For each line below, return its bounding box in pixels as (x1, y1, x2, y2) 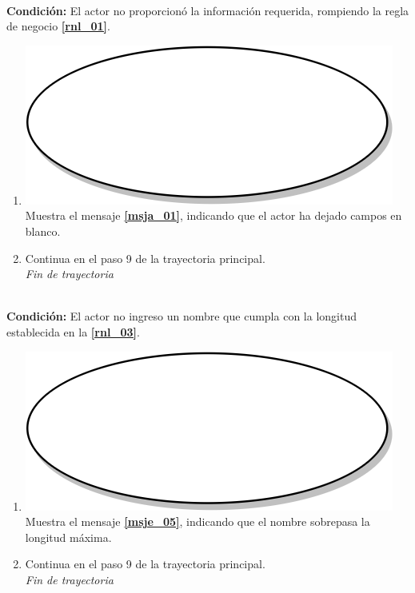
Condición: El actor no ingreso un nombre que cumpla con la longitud (6, 308, 357, 324)
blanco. (25, 222, 61, 239)
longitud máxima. (25, 528, 112, 545)
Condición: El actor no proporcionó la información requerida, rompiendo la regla (6, 2, 409, 18)
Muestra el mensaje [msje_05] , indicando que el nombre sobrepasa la (25, 513, 370, 530)
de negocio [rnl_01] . (6, 18, 110, 34)
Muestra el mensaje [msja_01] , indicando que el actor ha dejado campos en (25, 207, 402, 224)
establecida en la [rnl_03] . (6, 323, 140, 340)
